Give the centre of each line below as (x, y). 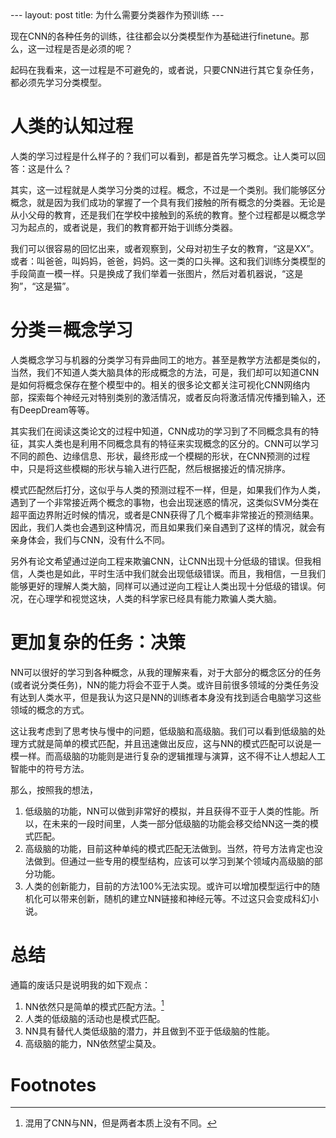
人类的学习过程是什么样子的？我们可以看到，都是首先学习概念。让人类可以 (163, 156)
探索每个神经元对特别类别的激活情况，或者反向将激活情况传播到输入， (172, 397)
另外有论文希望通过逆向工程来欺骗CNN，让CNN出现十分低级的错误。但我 (161, 561)
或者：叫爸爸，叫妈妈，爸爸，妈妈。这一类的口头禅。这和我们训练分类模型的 (168, 261)
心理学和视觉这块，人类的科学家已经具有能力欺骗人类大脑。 (159, 598)
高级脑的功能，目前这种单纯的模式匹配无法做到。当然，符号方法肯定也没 (173, 848)
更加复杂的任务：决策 (98, 643)
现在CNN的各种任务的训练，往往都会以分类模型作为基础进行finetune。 (155, 36)
